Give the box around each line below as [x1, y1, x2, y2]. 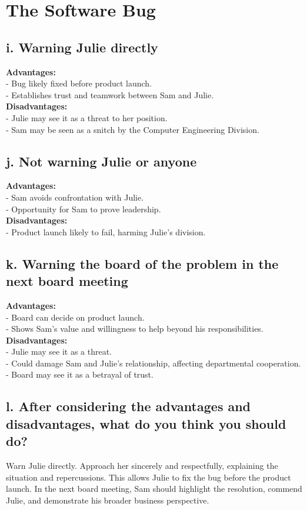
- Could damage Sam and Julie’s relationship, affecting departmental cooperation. [6, 356, 301, 369]
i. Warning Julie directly [6, 38, 158, 56]
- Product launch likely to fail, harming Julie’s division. [6, 225, 206, 238]
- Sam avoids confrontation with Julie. [6, 191, 144, 203]
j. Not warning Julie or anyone [6, 152, 197, 170]
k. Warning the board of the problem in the [6, 254, 279, 272]
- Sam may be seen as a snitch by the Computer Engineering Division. [6, 123, 259, 135]
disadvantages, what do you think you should [6, 414, 286, 432]
